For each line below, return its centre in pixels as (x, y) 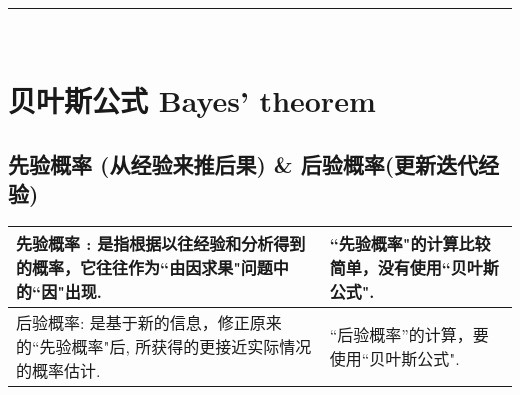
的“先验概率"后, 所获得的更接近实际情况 (164, 347)
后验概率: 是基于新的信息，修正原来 (149, 323)
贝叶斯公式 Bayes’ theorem (192, 100)
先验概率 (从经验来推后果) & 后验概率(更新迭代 (243, 163)
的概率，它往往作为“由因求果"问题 (144, 268)
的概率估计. (58, 371)
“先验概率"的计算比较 (410, 244)
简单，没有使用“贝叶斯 (414, 268)
